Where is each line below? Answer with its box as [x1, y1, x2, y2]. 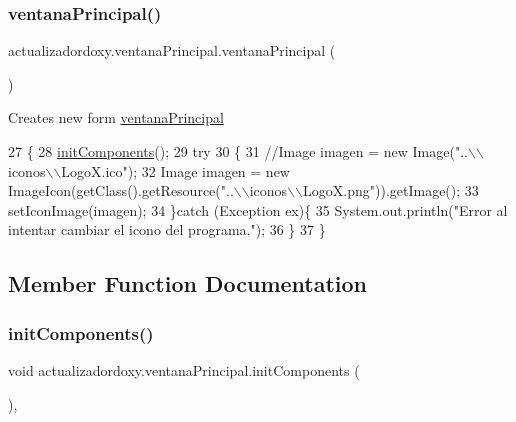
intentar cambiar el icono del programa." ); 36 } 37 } [8, 219, 326, 240]
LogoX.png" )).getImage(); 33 [303, 180, 479, 201]
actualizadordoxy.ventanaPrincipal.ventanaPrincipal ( [8, 40, 336, 61]
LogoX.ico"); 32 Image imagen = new [61, 160, 290, 181]
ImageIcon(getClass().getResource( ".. [8, 180, 234, 201]
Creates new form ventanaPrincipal [8, 107, 224, 128]
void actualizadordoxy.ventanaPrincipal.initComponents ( [8, 359, 360, 380]
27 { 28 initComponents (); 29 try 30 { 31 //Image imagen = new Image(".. [8, 141, 468, 161]
